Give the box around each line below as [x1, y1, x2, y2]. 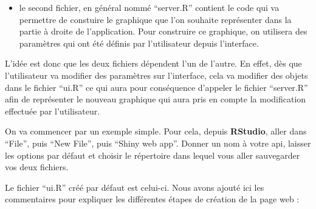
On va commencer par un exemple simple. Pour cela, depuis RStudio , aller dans [5, 125, 307, 138]
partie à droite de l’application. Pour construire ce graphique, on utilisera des [19, 25, 307, 38]
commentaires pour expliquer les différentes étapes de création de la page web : [5, 193, 300, 205]
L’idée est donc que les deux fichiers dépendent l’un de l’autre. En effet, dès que [5, 57, 302, 70]
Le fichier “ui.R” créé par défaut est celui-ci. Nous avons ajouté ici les [5, 181, 264, 193]
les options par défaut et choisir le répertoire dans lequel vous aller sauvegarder [5, 148, 300, 161]
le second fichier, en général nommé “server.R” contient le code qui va [19, 1, 280, 13]
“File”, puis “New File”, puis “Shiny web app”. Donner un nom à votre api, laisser [5, 136, 311, 149]
